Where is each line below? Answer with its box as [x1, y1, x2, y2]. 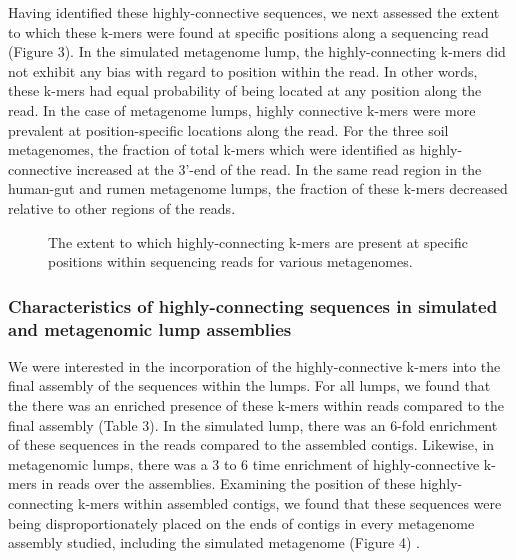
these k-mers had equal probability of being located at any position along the [8, 80, 482, 101]
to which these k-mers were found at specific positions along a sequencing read [8, 21, 489, 42]
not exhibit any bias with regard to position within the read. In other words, [8, 60, 478, 81]
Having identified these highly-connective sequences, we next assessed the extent [8, 2, 500, 22]
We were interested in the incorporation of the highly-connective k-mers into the [8, 355, 501, 376]
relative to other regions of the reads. [8, 197, 236, 218]
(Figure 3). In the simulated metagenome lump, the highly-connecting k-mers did [8, 41, 506, 62]
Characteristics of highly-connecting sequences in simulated [8, 293, 498, 318]
